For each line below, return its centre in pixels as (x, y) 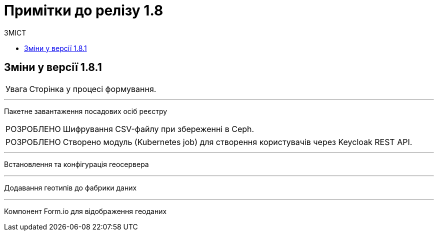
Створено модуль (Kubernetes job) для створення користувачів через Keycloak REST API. (237, 142)
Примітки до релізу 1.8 (84, 10)
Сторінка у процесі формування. (93, 89)
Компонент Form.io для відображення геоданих (85, 211)
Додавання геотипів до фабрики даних (70, 187)
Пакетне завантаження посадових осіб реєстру (86, 111)
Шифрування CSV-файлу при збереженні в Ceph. (158, 129)
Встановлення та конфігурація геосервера (76, 164)
